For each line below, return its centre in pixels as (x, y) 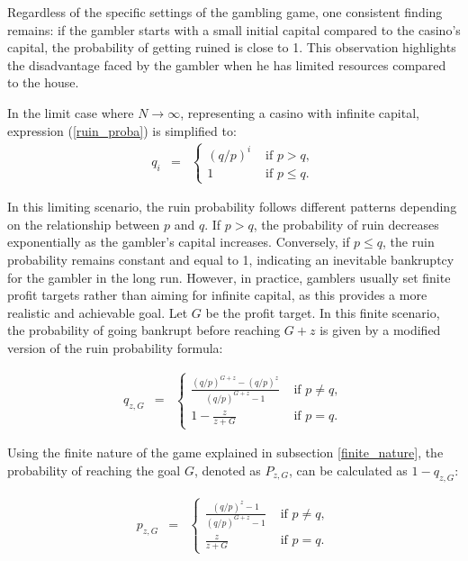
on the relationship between (84, 224)
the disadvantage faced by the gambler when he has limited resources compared (227, 64)
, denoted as (227, 470)
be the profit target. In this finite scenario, (323, 312)
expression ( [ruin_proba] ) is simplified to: (122, 130)
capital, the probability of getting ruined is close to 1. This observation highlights (232, 47)
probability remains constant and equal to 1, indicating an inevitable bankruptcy (231, 260)
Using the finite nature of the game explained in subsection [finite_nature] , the (225, 452)
